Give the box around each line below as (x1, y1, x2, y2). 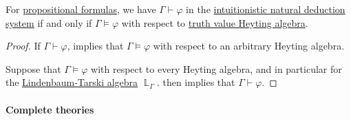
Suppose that (6, 61, 61, 76)
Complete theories (6, 102, 94, 116)
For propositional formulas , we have (6, 2, 156, 16)
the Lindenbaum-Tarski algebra (6, 75, 138, 89)
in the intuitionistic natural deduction (186, 2, 345, 16)
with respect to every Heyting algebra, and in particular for (91, 61, 342, 76)
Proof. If (6, 38, 41, 53)
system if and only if (6, 15, 92, 30)
